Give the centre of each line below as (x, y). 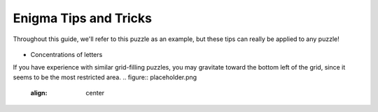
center (95, 93)
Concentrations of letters (66, 54)
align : (39, 93)
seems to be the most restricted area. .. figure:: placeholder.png (105, 77)
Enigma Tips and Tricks (82, 18)
